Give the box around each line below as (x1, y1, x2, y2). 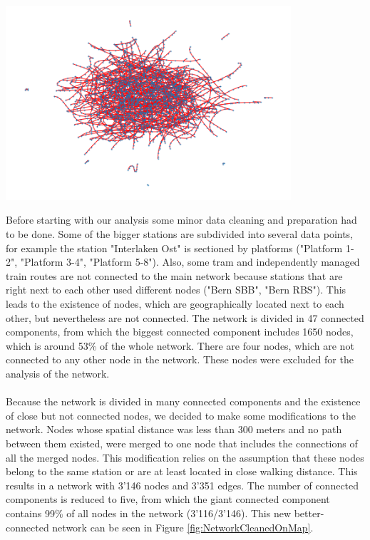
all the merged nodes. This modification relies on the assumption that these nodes (6, 450, 364, 464)
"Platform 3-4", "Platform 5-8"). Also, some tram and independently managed (20, 254, 360, 269)
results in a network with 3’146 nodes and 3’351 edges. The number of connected (6, 477, 359, 492)
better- (294, 505, 324, 520)
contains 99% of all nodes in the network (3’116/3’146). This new (6, 505, 292, 520)
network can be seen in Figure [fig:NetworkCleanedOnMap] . (52, 519, 314, 534)
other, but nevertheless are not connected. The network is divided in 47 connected (6, 310, 364, 325)
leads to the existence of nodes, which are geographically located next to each (6, 296, 344, 311)
